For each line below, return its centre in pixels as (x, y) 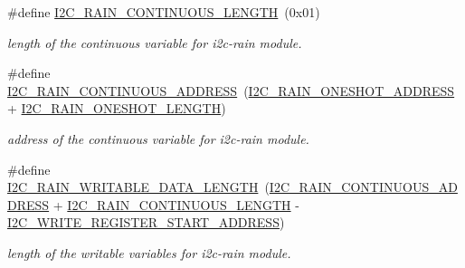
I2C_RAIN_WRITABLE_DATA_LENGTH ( (138, 187)
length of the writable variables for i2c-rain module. (149, 252)
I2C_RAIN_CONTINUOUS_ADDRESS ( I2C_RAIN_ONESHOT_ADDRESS (231, 90)
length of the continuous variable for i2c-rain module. (155, 42)
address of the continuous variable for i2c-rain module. (158, 138)
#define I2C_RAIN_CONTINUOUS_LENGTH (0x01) (164, 12)
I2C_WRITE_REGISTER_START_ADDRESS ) (146, 222)
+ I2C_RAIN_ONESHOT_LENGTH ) (117, 108)
